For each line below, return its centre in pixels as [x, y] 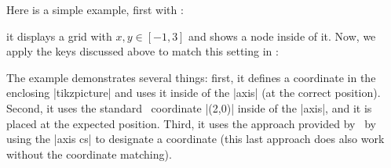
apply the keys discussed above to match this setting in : [143, 51]
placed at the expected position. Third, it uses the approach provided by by [191, 123]
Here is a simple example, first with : [95, 9]
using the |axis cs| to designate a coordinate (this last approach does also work [195, 139]
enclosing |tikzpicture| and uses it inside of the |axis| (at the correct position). [194, 93]
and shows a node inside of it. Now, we [282, 36]
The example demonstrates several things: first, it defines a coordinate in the [191, 77]
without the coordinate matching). [89, 154]
